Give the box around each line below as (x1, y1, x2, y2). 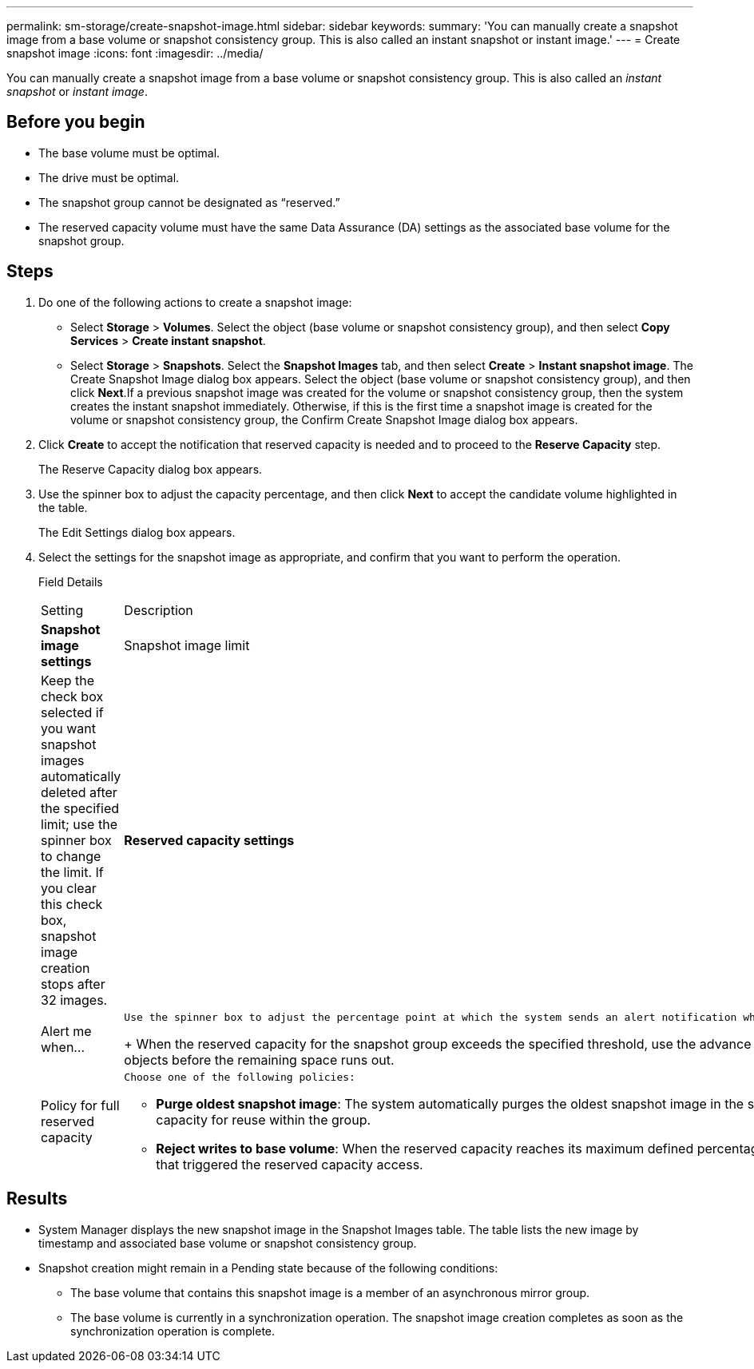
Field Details (38, 574, 103, 589)
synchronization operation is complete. (70, 1323, 276, 1338)
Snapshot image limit (124, 637, 250, 653)
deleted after (41, 784, 117, 800)
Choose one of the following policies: (124, 1070, 355, 1083)
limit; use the (41, 815, 117, 832)
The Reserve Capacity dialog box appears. (38, 462, 263, 476)
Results (6, 1188, 68, 1209)
